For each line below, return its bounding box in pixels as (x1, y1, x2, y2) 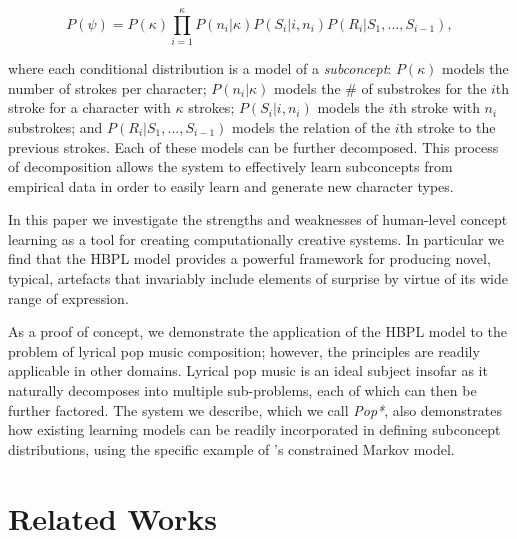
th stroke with (393, 97, 480, 118)
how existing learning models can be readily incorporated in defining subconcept (8, 419, 501, 440)
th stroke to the (399, 116, 496, 137)
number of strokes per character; (8, 77, 207, 98)
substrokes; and (8, 116, 103, 137)
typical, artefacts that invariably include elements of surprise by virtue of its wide (8, 268, 508, 289)
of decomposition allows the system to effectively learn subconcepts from (8, 156, 453, 177)
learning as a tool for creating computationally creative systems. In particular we (8, 228, 504, 249)
